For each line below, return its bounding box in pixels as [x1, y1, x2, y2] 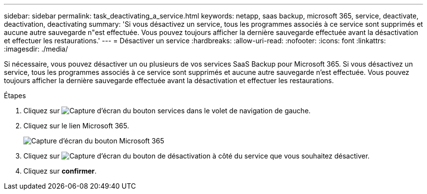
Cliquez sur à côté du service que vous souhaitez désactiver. [23, 152, 370, 160]
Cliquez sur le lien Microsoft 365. [23, 122, 129, 130]
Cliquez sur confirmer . [23, 167, 97, 175]
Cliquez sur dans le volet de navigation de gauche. [23, 106, 311, 115]
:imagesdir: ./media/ [4, 45, 68, 53]
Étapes [4, 91, 26, 100]
